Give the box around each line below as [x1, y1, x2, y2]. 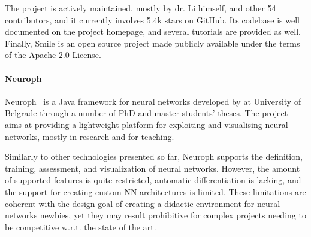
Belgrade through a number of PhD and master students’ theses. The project [5, 107, 288, 119]
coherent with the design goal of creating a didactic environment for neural [5, 197, 280, 209]
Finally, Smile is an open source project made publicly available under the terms [5, 37, 300, 49]
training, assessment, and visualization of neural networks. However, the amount [5, 162, 300, 174]
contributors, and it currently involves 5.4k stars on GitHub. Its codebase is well [5, 13, 300, 26]
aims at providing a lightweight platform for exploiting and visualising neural [5, 118, 288, 130]
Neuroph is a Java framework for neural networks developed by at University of [5, 95, 301, 107]
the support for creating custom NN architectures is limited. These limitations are [5, 185, 306, 197]
